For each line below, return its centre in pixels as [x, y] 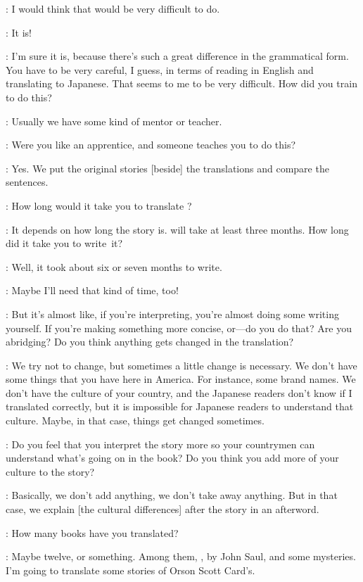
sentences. [27, 182]
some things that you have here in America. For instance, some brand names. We [181, 379]
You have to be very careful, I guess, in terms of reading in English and [160, 69]
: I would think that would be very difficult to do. [113, 8]
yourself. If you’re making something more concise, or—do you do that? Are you [179, 328]
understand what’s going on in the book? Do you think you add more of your [172, 458]
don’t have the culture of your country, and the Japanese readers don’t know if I [179, 392]
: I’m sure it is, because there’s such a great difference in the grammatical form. [177, 56]
